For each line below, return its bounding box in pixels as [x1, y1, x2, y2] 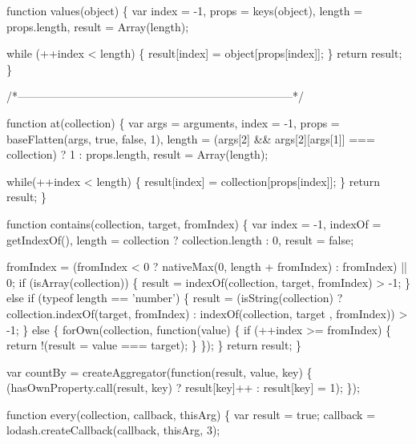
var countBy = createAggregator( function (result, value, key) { [6, 363, 313, 380]
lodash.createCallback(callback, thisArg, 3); [6, 422, 220, 438]
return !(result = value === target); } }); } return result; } [6, 337, 301, 353]
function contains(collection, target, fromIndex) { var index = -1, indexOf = [6, 215, 382, 232]
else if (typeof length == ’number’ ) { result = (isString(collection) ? [6, 289, 343, 306]
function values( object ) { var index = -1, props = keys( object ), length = [6, 2, 363, 18]
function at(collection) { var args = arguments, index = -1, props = [6, 114, 340, 131]
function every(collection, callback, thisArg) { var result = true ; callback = [6, 406, 376, 422]
